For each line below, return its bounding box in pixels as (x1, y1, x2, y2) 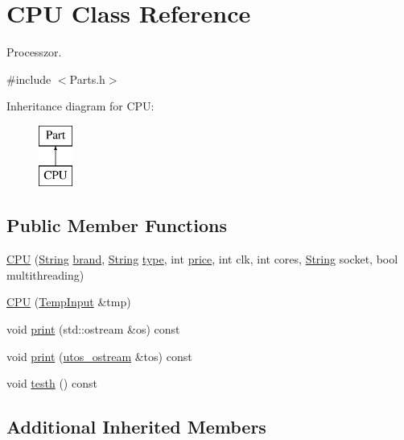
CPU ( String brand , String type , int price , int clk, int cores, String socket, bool (6, 251, 398, 268)
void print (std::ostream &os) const (6, 321, 180, 338)
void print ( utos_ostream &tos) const (6, 347, 192, 364)
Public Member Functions (6, 213, 227, 238)
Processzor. (6, 44, 62, 60)
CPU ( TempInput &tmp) (6, 293, 131, 310)
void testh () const (6, 375, 97, 392)
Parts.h (69, 70, 105, 87)
